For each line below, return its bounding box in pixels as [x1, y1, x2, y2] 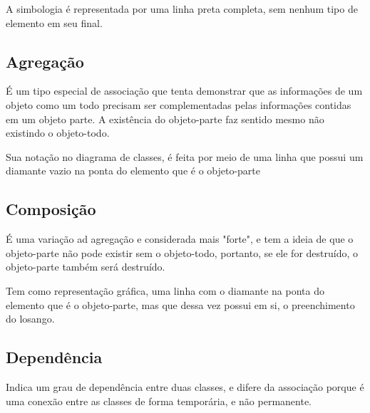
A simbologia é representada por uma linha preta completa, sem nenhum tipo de [6, 1, 358, 16]
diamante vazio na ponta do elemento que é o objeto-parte [6, 163, 261, 178]
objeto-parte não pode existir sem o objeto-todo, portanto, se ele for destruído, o [6, 245, 359, 260]
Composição [6, 198, 96, 220]
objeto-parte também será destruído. [6, 259, 165, 274]
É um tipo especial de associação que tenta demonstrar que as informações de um [6, 83, 363, 98]
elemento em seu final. [6, 15, 103, 30]
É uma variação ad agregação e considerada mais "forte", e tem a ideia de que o [6, 231, 354, 246]
